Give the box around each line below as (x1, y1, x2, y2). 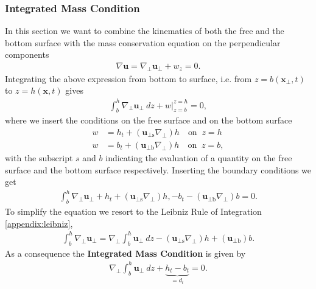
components (5, 48, 49, 61)
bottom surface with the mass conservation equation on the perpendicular (5, 36, 281, 49)
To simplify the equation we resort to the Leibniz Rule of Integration (5, 205, 262, 218)
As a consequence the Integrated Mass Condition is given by (5, 246, 246, 259)
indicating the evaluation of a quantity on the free (105, 151, 292, 164)
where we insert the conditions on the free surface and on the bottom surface (5, 114, 292, 127)
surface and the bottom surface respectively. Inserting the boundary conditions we (5, 163, 312, 176)
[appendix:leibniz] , (5, 217, 73, 229)
